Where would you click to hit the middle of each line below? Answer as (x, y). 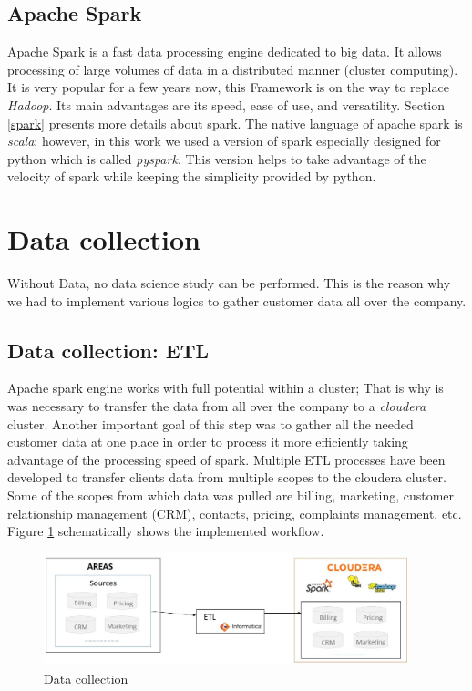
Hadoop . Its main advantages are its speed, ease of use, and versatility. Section (226, 104)
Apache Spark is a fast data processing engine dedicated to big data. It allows (225, 52)
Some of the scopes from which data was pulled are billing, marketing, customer (231, 495)
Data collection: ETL (108, 350)
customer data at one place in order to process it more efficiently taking (208, 442)
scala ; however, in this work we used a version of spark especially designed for (224, 141)
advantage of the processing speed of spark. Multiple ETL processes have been (226, 459)
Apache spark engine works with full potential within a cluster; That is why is (226, 388)
